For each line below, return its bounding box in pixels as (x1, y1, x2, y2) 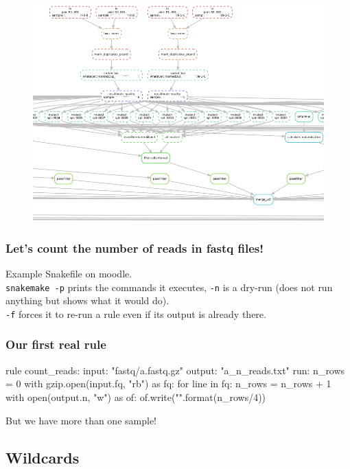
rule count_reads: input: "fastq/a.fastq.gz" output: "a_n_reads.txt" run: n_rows (5, 363, 345, 377)
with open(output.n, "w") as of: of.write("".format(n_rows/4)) (5, 389, 266, 404)
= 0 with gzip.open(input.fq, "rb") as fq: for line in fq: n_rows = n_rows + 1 (5, 376, 331, 391)
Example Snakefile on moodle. (5, 266, 132, 281)
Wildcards (5, 446, 80, 468)
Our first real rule (5, 336, 106, 353)
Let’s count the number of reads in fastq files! (5, 239, 264, 256)
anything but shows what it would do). (5, 293, 170, 308)
